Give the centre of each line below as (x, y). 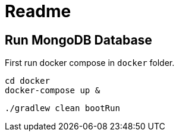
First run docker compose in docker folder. (90, 63)
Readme (38, 11)
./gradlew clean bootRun (62, 108)
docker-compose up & (53, 91)
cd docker (27, 81)
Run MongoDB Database (78, 40)
